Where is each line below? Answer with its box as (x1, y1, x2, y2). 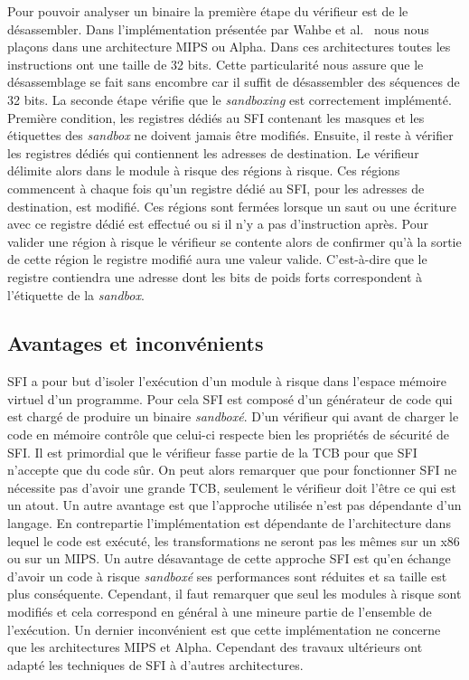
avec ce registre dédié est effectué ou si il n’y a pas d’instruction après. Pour (7, 214, 428, 233)
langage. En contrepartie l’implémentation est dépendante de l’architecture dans (7, 514, 451, 533)
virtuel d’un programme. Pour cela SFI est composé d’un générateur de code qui (7, 389, 453, 408)
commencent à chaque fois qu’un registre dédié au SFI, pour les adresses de (7, 178, 425, 197)
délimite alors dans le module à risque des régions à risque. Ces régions (7, 161, 400, 180)
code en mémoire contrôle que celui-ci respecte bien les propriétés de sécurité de (7, 425, 449, 444)
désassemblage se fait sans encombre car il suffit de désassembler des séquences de (7, 72, 460, 91)
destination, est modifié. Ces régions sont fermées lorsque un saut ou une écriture (7, 196, 456, 215)
